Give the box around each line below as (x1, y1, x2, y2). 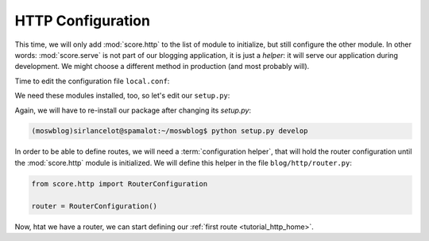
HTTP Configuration (14, 12, 151, 29)
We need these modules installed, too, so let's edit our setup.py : (14, 91, 230, 101)
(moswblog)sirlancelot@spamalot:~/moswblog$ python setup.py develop (31, 127, 308, 136)
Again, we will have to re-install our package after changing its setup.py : (14, 105, 252, 115)
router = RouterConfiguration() (31, 201, 158, 210)
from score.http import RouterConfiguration (31, 179, 208, 188)
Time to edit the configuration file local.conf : (14, 76, 170, 86)
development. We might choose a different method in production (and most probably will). (14, 62, 310, 71)
